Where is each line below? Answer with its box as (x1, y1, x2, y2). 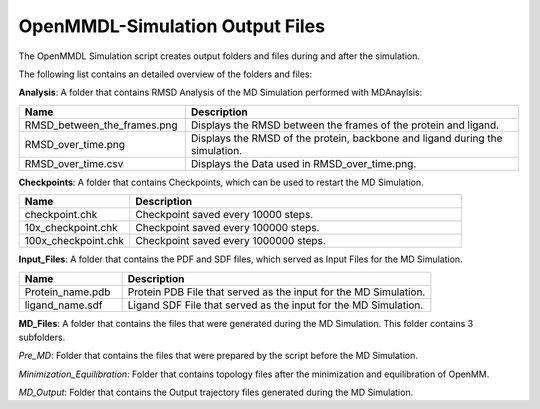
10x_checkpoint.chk (24, 221, 119, 235)
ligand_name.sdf (24, 298, 103, 312)
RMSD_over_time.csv (24, 156, 124, 170)
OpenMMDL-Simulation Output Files (18, 15, 325, 37)
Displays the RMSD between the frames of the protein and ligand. (190, 118, 500, 132)
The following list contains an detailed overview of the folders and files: (18, 68, 313, 80)
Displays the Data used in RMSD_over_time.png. (190, 156, 417, 170)
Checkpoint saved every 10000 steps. (135, 208, 314, 222)
